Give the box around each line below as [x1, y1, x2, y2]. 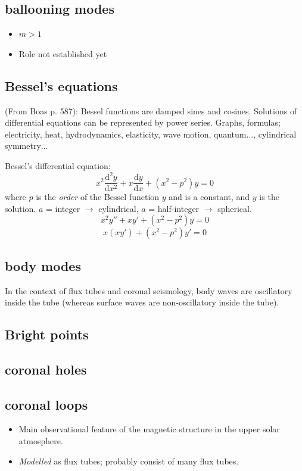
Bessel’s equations [5, 76, 118, 95]
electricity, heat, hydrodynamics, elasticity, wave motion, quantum [5, 127, 247, 140]
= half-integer [148, 202, 200, 214]
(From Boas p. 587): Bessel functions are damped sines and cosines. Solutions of [5, 104, 297, 117]
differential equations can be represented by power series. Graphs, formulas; [5, 116, 281, 129]
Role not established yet [18, 47, 107, 60]
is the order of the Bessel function [36, 191, 160, 203]
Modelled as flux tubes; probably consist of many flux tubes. [18, 454, 239, 467]
